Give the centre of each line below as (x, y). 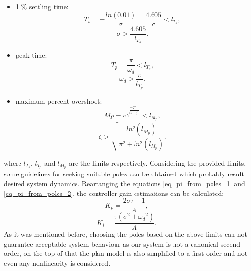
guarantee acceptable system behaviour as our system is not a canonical (111, 243)
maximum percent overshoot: (59, 101)
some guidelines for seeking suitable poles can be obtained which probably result (124, 174)
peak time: (31, 54)
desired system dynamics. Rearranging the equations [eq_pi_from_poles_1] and (125, 183)
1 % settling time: (42, 6)
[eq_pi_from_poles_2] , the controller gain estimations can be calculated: (114, 193)
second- (232, 243)
